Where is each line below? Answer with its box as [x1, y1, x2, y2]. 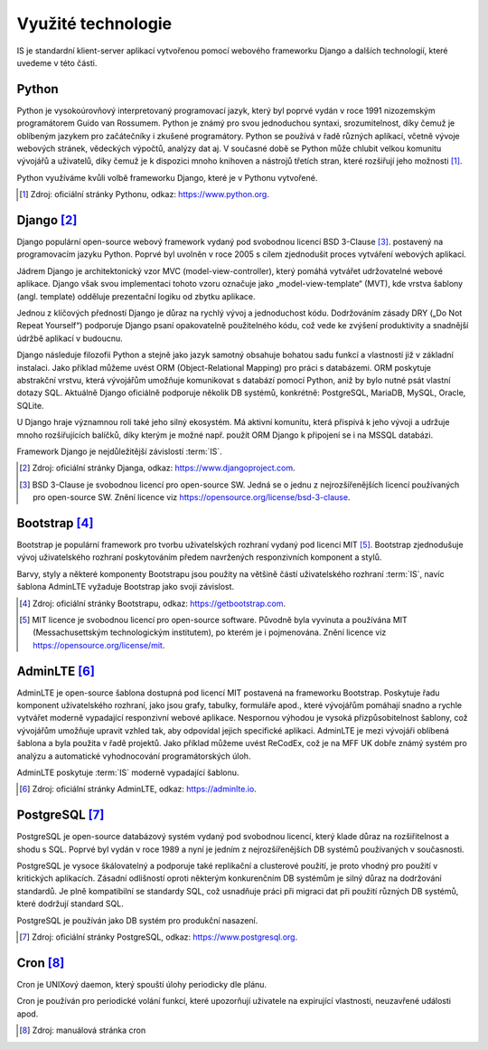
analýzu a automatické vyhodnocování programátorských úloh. [16, 751, 251, 761]
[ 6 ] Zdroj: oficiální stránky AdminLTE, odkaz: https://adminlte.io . [19, 783, 257, 795]
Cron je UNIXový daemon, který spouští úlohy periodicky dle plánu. [16, 979, 267, 989]
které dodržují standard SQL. [16, 898, 124, 909]
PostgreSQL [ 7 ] [16, 808, 105, 823]
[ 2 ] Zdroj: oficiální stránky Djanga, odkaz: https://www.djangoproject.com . [19, 462, 296, 474]
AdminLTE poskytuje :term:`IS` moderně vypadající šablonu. [16, 767, 239, 778]
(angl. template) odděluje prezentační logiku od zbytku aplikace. [16, 290, 256, 302]
